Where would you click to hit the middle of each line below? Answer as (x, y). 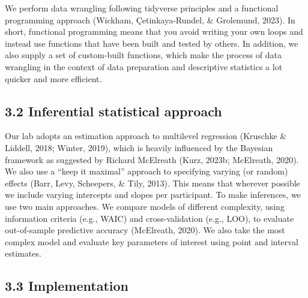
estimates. (23, 253)
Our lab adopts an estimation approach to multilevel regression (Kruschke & (146, 136)
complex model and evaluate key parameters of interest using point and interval (152, 241)
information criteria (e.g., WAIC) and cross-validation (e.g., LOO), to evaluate (149, 218)
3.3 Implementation (67, 286)
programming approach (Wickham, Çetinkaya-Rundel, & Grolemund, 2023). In (150, 19)
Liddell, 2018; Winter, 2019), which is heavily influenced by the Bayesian (139, 147)
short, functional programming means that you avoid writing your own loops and (154, 31)
